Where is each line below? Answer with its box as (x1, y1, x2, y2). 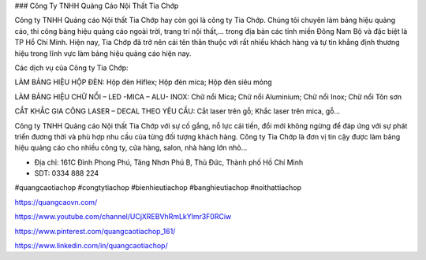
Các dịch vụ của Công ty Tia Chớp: (14, 63, 129, 72)
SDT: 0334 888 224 (34, 169, 99, 178)
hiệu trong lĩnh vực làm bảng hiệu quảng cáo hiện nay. (14, 48, 192, 58)
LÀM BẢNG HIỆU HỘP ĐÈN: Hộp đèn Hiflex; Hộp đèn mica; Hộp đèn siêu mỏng (14, 77, 272, 87)
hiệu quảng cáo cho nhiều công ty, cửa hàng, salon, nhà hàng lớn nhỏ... (14, 143, 248, 153)
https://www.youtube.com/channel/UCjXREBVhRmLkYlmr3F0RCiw (14, 212, 232, 221)
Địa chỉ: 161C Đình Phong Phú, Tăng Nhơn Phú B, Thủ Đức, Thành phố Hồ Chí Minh (34, 158, 304, 167)
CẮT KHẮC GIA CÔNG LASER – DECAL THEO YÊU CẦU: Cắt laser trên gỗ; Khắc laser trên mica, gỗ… (14, 106, 341, 116)
